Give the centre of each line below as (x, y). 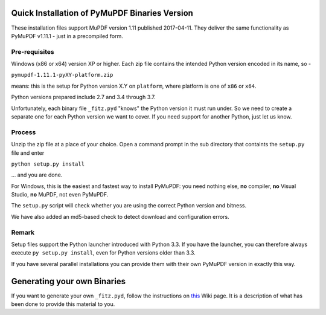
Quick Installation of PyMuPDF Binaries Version (102, 13)
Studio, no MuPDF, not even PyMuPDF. (60, 195)
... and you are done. (37, 175)
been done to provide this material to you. (63, 304)
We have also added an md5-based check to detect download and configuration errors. (120, 216)
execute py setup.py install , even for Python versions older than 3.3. (103, 253)
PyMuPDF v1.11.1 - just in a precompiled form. (67, 36)
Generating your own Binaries (69, 281)
